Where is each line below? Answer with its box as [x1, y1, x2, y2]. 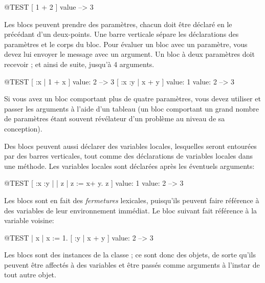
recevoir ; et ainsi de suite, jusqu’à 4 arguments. [4, 58, 154, 69]
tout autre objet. [4, 269, 56, 280]
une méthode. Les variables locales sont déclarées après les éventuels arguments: [4, 160, 255, 171]
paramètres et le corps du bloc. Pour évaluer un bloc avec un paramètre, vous [4, 38, 248, 49]
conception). [4, 123, 42, 134]
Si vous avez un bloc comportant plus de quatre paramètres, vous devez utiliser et [4, 93, 261, 104]
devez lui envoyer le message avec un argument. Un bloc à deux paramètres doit [4, 49, 255, 59]
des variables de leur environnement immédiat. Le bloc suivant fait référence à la [4, 205, 257, 215]
